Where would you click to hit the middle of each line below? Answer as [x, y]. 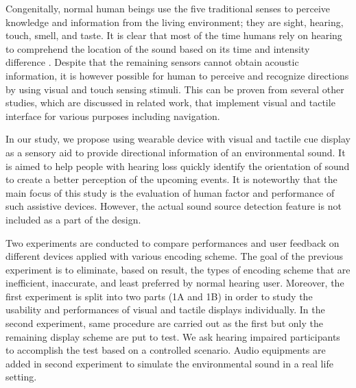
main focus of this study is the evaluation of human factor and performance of [170, 192]
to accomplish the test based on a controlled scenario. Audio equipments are [166, 350]
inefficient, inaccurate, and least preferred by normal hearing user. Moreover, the [175, 283]
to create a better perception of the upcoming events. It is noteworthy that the [171, 179]
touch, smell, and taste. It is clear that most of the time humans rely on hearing [174, 35]
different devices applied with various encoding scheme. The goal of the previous [174, 256]
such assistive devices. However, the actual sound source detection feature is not [174, 206]
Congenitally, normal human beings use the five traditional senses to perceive [168, 8]
